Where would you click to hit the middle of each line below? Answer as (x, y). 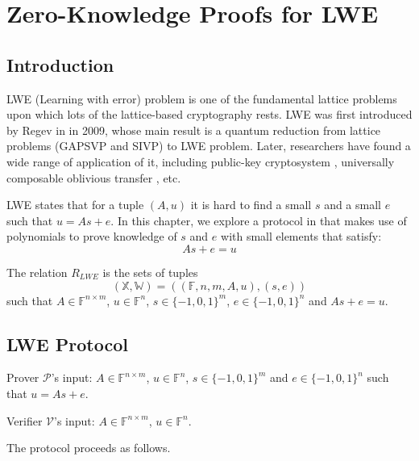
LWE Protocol (67, 344)
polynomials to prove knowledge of (92, 236)
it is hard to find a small (251, 205)
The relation (37, 272)
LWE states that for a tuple (75, 205)
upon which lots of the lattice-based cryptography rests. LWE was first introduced (209, 114)
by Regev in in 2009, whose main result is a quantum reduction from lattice (194, 130)
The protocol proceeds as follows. (89, 448)
